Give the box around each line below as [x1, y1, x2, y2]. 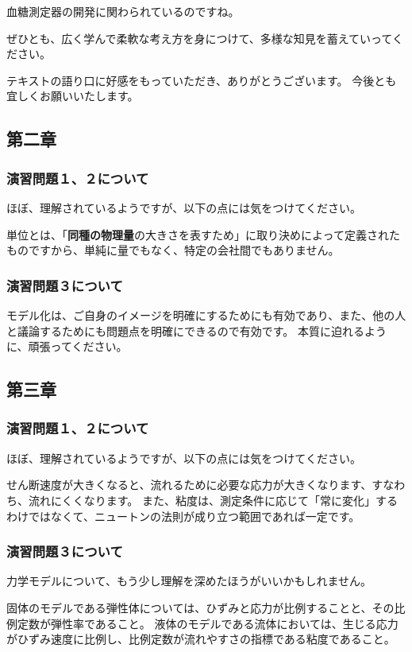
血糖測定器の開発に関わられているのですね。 [6, 3, 240, 19]
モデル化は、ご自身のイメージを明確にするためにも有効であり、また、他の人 [6, 306, 406, 323]
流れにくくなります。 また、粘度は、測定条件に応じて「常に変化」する [28, 491, 398, 508]
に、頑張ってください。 [6, 338, 128, 355]
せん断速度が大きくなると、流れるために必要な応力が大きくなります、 [6, 476, 372, 493]
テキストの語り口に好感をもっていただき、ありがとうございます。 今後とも [6, 72, 397, 88]
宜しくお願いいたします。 [6, 87, 139, 104]
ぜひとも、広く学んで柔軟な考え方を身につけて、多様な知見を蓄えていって [6, 29, 392, 46]
